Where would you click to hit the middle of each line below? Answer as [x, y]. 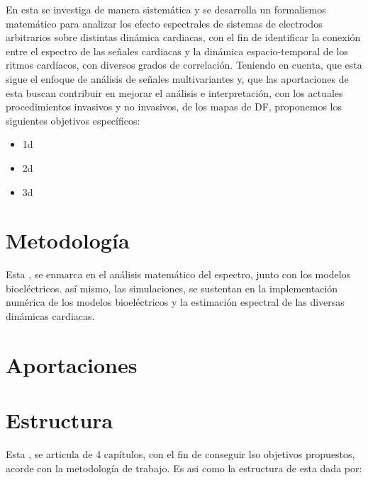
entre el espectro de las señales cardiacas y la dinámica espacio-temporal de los [177, 51]
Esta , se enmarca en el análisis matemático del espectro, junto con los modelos [178, 274]
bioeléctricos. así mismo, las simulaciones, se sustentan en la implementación [172, 288]
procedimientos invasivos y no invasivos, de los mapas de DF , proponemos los [174, 107]
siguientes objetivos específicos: [73, 120]
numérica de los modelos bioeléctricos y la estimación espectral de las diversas [175, 302]
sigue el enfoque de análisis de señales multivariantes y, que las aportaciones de [177, 78]
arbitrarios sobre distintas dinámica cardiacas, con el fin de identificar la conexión [183, 37]
